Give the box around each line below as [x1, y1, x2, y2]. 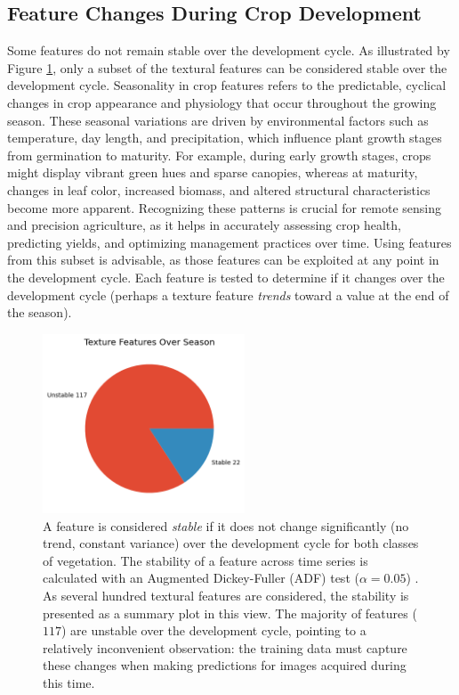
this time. [43, 673, 95, 691]
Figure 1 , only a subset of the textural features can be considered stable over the [7, 58, 447, 77]
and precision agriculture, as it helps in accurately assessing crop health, [7, 216, 401, 234]
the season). [7, 303, 72, 322]
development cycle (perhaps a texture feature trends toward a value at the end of [7, 285, 449, 304]
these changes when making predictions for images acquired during [43, 656, 407, 675]
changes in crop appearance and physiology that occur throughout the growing [7, 93, 437, 111]
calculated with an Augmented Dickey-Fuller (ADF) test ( [43, 568, 359, 587]
